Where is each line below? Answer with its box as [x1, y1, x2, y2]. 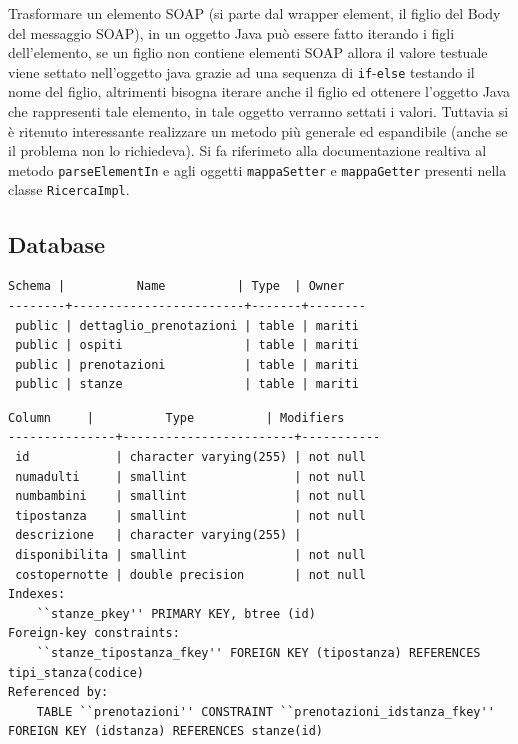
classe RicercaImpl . [8, 179, 130, 200]
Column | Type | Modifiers [8, 410, 345, 425]
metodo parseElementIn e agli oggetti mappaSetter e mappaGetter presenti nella [8, 159, 507, 180]
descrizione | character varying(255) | [15, 528, 302, 543]
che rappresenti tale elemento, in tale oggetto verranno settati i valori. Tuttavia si [8, 101, 509, 122]
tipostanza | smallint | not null [15, 508, 366, 523]
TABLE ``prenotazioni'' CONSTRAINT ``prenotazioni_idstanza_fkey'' [36, 704, 495, 719]
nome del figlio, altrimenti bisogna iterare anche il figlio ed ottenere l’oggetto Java [8, 81, 511, 102]
